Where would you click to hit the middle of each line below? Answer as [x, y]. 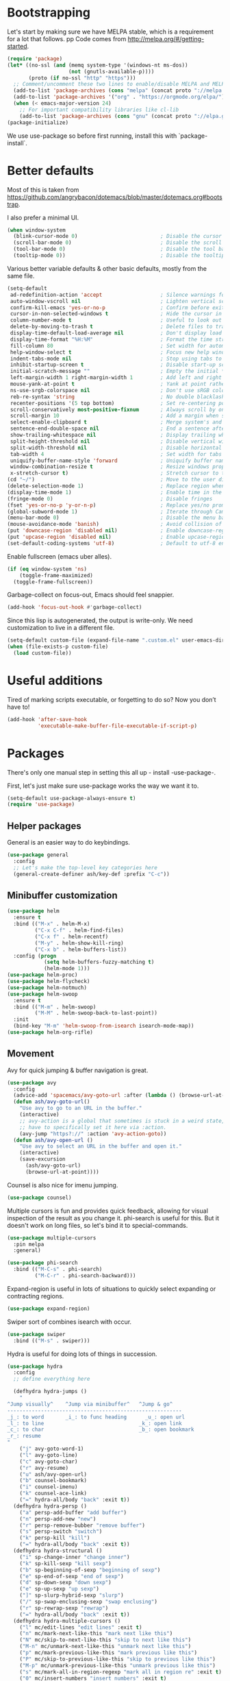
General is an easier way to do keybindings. [68, 843]
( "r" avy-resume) [44, 1468]
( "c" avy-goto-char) [49, 1462]
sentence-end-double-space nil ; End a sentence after [119, 429]
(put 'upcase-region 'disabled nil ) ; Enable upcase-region [117, 537]
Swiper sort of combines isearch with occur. [69, 1322]
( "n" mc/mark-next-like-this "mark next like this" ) [96, 1634]
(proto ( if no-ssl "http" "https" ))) [82, 78]
